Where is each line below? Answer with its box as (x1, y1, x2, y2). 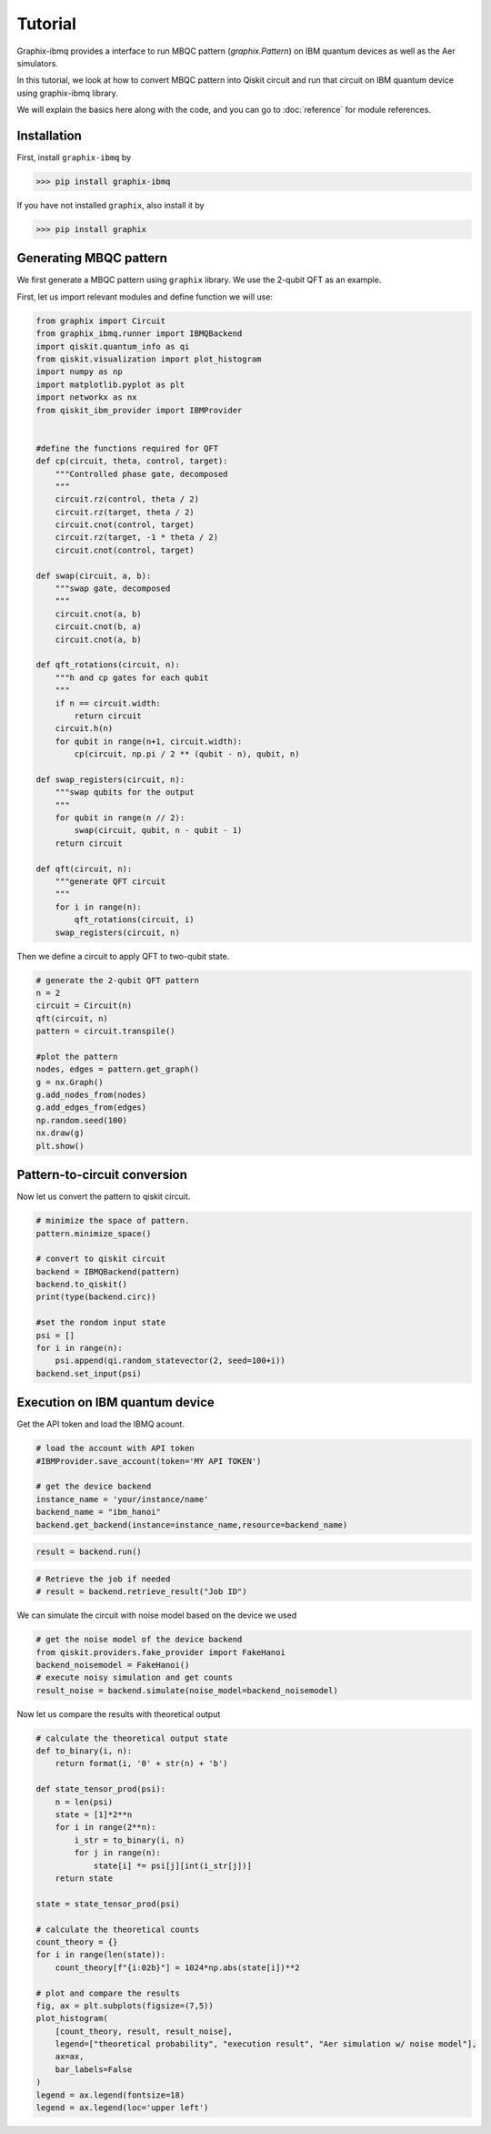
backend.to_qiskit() (35, 1279, 127, 1290)
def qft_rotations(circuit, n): (35, 660, 181, 670)
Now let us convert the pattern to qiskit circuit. (16, 1191, 191, 1202)
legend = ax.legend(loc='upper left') (35, 2103, 209, 2113)
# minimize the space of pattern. (35, 1215, 190, 1226)
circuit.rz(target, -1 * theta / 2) (55, 533, 218, 543)
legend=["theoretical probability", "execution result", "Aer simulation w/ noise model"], (55, 2039, 477, 2049)
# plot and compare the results (35, 1987, 181, 1998)
